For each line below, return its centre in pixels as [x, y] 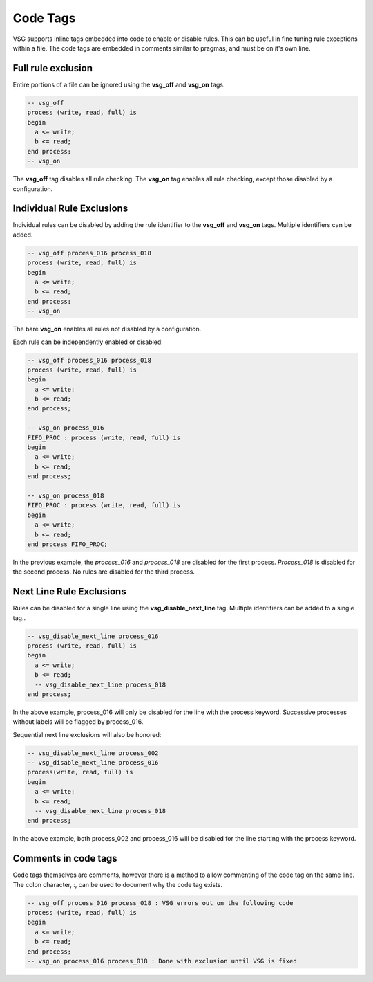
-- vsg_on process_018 [66, 496]
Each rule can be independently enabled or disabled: [88, 342]
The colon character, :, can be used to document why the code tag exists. [118, 884]
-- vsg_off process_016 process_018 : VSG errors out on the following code [160, 903]
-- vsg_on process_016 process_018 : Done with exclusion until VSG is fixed [162, 961]
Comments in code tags [65, 858]
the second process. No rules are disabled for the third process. [104, 572]
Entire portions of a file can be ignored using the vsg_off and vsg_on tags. [119, 84]
